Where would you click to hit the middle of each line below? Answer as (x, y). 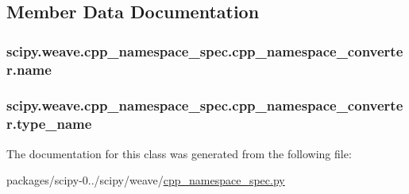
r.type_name (49, 124)
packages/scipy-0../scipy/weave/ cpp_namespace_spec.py (146, 180)
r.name (29, 69)
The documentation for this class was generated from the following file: (179, 153)
